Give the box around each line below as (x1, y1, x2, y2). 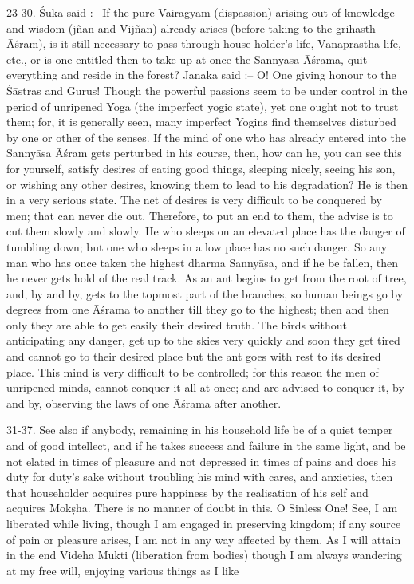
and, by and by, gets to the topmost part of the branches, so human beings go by (6, 285, 404, 302)
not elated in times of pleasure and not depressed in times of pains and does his (6, 452, 396, 469)
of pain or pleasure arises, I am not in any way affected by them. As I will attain (6, 531, 401, 547)
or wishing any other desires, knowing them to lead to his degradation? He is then (6, 176, 408, 192)
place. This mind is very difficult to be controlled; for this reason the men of (6, 363, 379, 380)
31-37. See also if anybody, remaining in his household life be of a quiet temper (6, 421, 393, 438)
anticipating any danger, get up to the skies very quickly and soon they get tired (6, 332, 400, 349)
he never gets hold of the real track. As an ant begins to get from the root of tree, (6, 270, 407, 286)
